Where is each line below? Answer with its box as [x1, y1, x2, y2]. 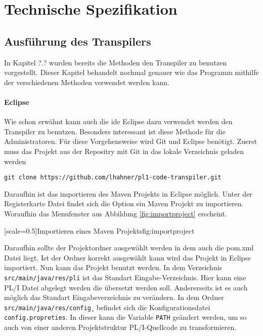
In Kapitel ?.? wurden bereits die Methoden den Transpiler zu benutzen [4, 57, 227, 67]
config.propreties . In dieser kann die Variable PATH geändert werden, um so [4, 312, 247, 322]
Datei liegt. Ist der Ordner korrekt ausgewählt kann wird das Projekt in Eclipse [4, 252, 251, 263]
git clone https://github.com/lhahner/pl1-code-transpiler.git [4, 174, 222, 181]
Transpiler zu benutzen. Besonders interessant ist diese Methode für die [4, 126, 226, 136]
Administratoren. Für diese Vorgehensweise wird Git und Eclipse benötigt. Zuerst [4, 136, 257, 146]
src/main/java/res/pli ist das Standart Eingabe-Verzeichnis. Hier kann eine [4, 272, 246, 282]
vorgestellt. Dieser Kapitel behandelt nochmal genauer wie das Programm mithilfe [4, 67, 259, 78]
